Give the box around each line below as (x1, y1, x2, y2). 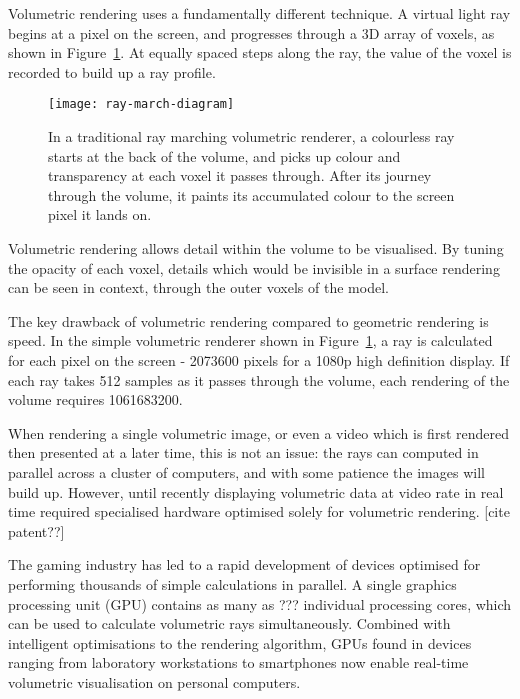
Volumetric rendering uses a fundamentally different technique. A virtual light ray (8, 3, 511, 23)
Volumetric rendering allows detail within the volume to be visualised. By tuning (8, 238, 504, 258)
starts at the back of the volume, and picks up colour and (48, 145, 401, 166)
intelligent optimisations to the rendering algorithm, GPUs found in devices (8, 632, 472, 653)
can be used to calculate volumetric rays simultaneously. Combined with (8, 613, 451, 634)
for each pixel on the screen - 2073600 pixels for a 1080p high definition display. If (8, 349, 510, 370)
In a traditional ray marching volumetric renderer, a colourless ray (48, 126, 455, 147)
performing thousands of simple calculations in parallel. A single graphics (8, 573, 457, 594)
